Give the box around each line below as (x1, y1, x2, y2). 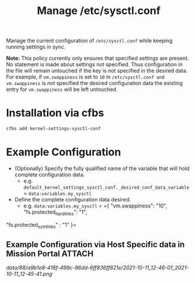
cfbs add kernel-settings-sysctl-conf (6, 126, 101, 132)
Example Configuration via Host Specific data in (6, 239, 185, 250)
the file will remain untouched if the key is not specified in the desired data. (6, 67, 188, 74)
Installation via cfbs (6, 107, 105, 120)
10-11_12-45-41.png (6, 271, 53, 278)
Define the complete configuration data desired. (14, 196, 131, 203)
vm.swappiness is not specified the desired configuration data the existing (6, 80, 183, 87)
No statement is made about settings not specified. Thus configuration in (6, 61, 183, 68)
